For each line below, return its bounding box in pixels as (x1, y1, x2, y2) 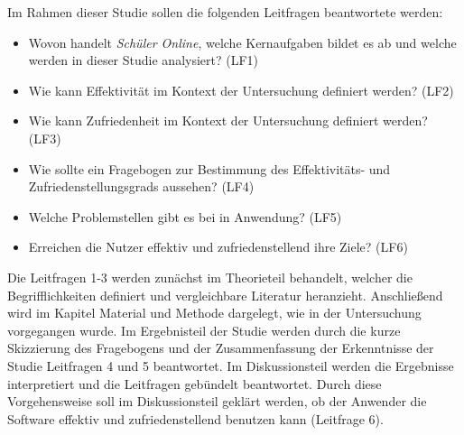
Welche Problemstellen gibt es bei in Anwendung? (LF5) (28, 207, 342, 226)
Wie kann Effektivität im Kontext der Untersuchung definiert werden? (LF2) (28, 80, 454, 99)
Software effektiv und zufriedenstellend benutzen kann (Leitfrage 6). (7, 409, 384, 428)
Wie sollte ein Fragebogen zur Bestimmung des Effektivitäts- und (28, 159, 391, 178)
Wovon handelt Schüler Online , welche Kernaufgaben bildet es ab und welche (28, 32, 457, 51)
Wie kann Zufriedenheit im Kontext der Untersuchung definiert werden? (28, 111, 428, 130)
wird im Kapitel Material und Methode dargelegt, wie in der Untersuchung (7, 303, 422, 322)
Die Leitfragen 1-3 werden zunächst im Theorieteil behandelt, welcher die (7, 267, 413, 286)
